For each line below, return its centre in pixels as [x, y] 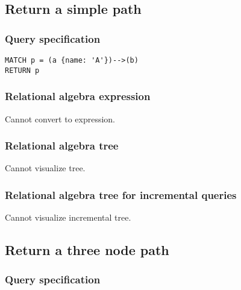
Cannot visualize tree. [45, 168]
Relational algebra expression [78, 96]
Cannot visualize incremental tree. [68, 217]
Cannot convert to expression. [60, 118]
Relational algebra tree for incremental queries [121, 194]
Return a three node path [87, 250]
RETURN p [22, 70]
